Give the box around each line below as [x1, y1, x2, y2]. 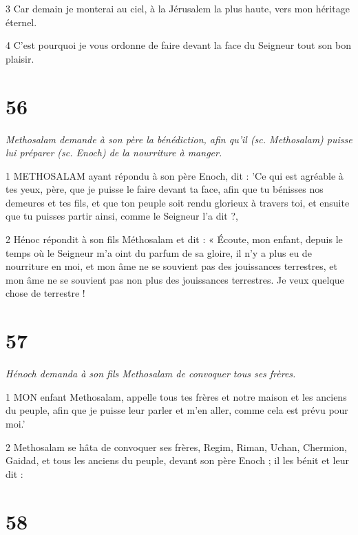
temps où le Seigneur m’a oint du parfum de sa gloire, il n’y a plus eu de [6, 245, 312, 260]
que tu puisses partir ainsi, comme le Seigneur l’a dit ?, [6, 209, 238, 223]
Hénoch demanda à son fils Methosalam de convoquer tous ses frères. [6, 366, 296, 381]
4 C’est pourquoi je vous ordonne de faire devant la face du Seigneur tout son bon [6, 38, 352, 52]
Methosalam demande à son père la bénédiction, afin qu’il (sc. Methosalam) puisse [6, 132, 352, 146]
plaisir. [6, 51, 34, 65]
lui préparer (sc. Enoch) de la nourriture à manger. [6, 145, 222, 160]
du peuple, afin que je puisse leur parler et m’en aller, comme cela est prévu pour [6, 403, 348, 417]
